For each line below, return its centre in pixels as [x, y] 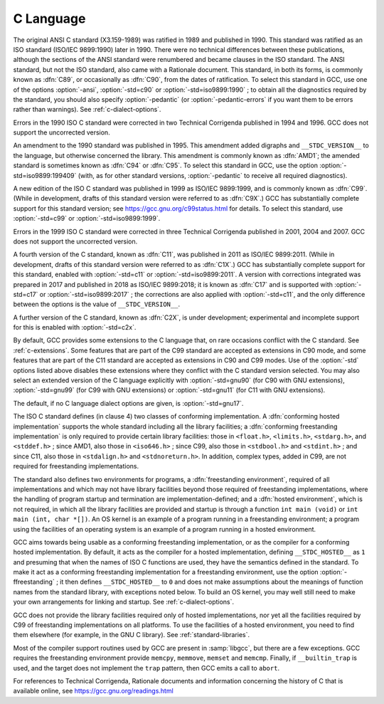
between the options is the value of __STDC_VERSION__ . [97, 304]
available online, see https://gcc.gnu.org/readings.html [93, 691]
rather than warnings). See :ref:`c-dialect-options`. [87, 110]
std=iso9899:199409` [45, 175]
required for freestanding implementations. [76, 466]
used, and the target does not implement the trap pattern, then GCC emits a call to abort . [146, 668]
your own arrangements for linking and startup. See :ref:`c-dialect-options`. [124, 602]
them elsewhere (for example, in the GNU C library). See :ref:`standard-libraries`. [132, 635]
